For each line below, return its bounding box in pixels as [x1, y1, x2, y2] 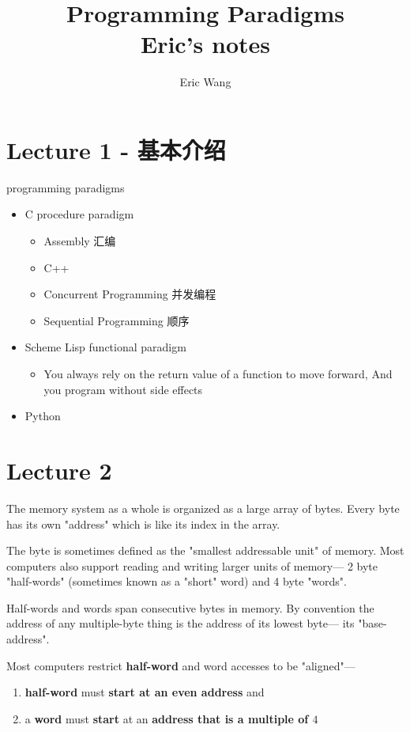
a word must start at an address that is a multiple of [24, 710, 309, 726]
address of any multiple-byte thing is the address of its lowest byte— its [6, 615, 355, 631]
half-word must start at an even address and [24, 684, 265, 700]
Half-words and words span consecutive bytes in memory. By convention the [6, 599, 374, 616]
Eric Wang [179, 74, 231, 90]
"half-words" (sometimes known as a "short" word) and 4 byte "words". [6, 573, 348, 590]
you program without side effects [43, 381, 203, 397]
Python [24, 408, 61, 424]
